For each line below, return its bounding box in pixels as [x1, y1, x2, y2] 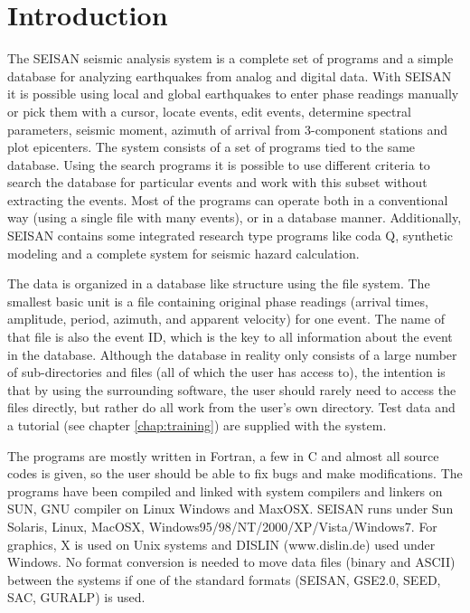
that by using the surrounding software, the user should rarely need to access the [7, 380, 456, 399]
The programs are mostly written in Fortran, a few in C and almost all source [7, 446, 439, 465]
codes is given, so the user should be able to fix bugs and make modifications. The [7, 464, 463, 483]
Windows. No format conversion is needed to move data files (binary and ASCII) [7, 552, 456, 571]
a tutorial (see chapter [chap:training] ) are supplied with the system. [7, 416, 387, 434]
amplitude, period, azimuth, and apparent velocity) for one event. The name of [7, 309, 445, 328]
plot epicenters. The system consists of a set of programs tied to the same [7, 137, 416, 156]
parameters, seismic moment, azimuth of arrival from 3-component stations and [7, 119, 448, 138]
